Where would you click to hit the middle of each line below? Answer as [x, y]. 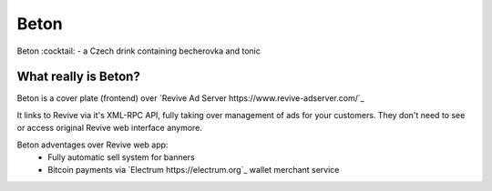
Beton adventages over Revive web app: [92, 145]
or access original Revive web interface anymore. [109, 128]
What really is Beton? [78, 77]
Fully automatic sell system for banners [121, 157]
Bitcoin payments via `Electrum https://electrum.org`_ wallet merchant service [194, 170]
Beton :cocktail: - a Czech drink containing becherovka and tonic [139, 51]
